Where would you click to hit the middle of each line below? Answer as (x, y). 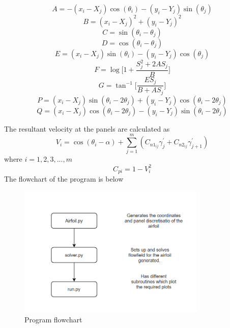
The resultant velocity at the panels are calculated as (87, 128)
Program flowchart (53, 320)
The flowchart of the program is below (64, 178)
